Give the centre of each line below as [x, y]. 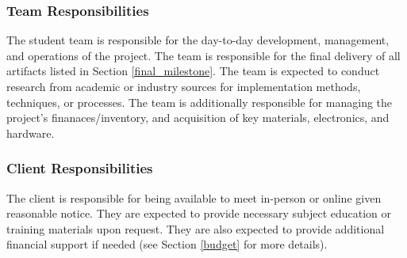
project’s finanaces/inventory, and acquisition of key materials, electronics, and [198, 118]
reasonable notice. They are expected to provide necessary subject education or [199, 213]
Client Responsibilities [80, 168]
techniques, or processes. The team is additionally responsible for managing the [200, 102]
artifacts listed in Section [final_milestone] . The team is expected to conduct [193, 71]
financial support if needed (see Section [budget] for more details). [167, 244]
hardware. [31, 133]
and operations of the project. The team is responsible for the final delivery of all [203, 55]
